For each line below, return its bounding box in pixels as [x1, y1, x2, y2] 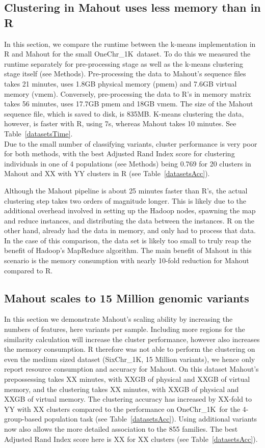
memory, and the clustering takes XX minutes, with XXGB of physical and [4, 383, 239, 394]
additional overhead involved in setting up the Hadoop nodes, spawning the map [4, 205, 256, 216]
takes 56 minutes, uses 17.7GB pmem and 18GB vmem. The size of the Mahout [4, 98, 253, 109]
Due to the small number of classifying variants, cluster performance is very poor [4, 138, 257, 149]
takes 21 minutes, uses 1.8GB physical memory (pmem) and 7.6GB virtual [4, 78, 237, 89]
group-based [4, 413, 42, 424]
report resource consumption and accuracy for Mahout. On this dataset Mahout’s [4, 363, 259, 374]
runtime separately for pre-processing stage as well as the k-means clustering [4, 58, 244, 69]
